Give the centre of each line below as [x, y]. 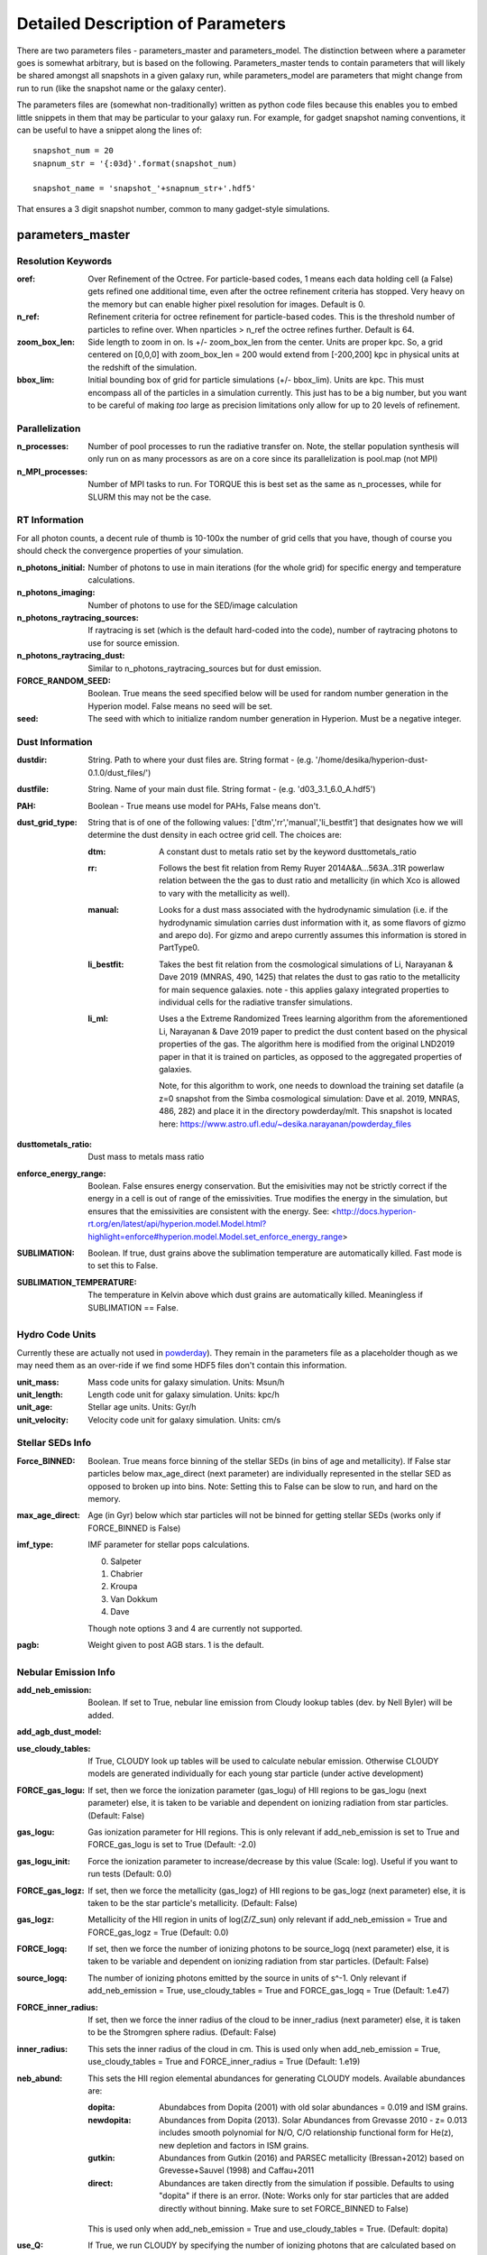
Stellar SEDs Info [54, 1443]
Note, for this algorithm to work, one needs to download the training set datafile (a [312, 1086]
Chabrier [127, 1573]
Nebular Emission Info [66, 1671]
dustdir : [32, 760]
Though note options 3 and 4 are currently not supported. [195, 1628]
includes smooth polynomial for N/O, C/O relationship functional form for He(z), [307, 2132]
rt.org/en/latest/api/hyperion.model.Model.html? [177, 1224]
